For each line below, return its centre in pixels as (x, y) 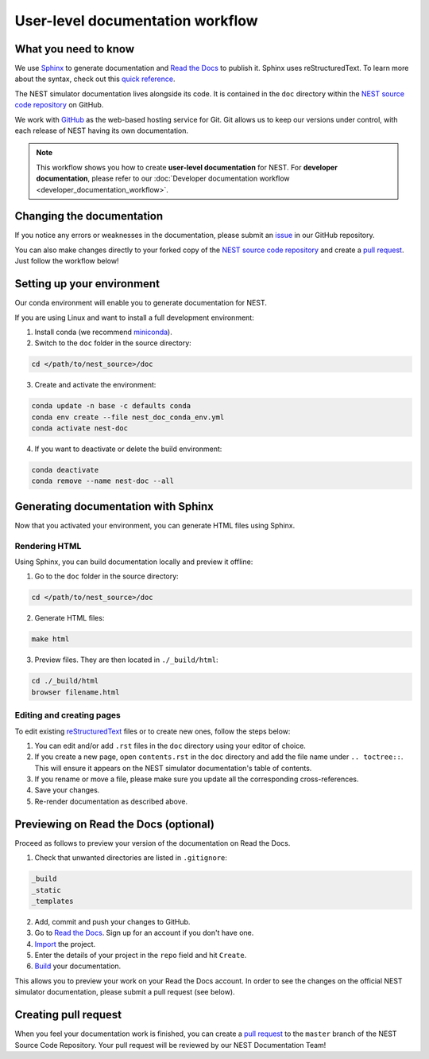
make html (50, 639)
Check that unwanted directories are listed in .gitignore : (131, 858)
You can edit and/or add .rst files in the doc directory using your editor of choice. (170, 746)
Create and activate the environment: (95, 385)
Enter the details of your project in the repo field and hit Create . (141, 956)
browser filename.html (75, 692)
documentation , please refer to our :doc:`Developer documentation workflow (163, 178)
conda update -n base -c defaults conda (111, 406)
